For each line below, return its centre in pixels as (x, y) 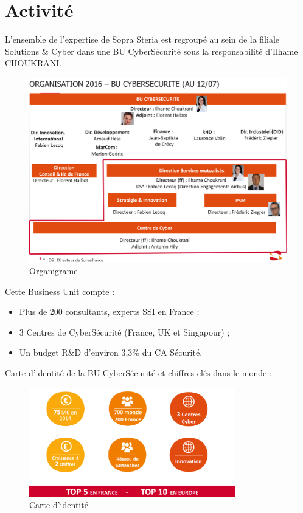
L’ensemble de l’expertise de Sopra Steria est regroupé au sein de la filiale (142, 39)
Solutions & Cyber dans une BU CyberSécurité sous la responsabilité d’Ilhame (151, 51)
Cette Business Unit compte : (60, 291)
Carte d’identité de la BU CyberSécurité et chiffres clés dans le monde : (138, 372)
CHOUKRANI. (33, 63)
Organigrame (54, 270)
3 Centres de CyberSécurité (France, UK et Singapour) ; (124, 332)
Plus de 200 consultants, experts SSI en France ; (109, 312)
